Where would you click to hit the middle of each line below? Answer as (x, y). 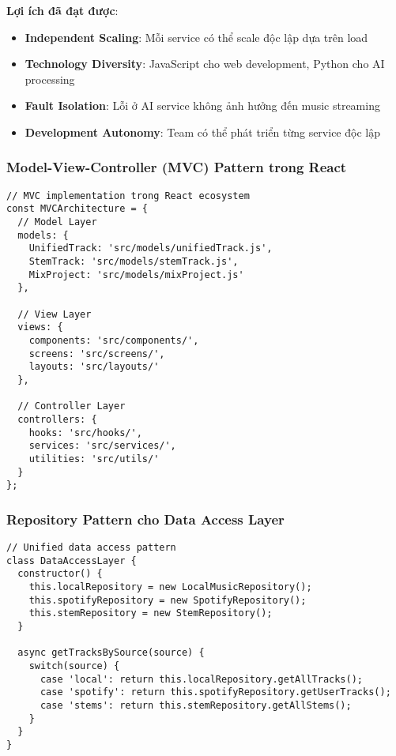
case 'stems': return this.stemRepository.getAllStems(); (196, 705)
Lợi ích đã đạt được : (62, 10)
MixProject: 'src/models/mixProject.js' (136, 275)
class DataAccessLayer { (72, 560)
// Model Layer (57, 222)
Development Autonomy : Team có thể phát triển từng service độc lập (202, 132)
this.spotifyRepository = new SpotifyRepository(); (168, 600)
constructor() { (60, 574)
